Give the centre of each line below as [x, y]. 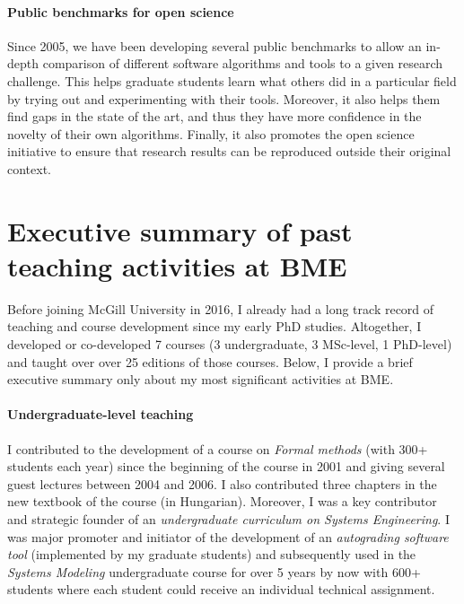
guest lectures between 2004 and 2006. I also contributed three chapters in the [222, 483]
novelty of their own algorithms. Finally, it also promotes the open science [211, 133]
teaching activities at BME [177, 265]
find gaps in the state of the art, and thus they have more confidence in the [214, 116]
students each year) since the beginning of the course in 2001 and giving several [226, 466]
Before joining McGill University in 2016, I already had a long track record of [221, 308]
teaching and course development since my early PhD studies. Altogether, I [214, 326]
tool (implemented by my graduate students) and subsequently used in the [212, 554]
